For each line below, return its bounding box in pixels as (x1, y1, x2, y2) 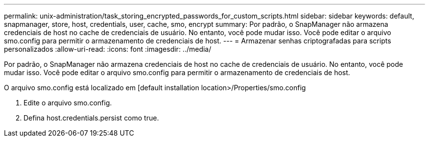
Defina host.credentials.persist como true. (24, 114, 159, 122)
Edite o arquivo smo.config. (24, 99, 112, 107)
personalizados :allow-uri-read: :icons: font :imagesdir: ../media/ (4, 45, 212, 53)
